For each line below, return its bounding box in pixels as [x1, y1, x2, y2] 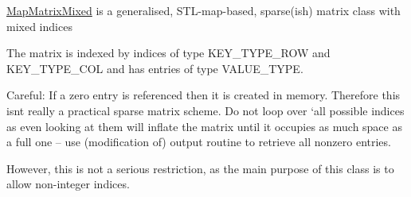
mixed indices [6, 17, 72, 34]
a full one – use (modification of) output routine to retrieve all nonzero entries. [6, 133, 391, 150]
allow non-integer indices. [6, 176, 130, 192]
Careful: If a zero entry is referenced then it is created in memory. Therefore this [6, 87, 401, 103]
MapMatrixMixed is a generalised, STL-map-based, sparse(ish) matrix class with [6, 2, 401, 18]
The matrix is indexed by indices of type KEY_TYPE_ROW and [6, 44, 331, 61]
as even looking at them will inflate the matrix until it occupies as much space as [6, 118, 402, 134]
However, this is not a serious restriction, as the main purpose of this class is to [6, 160, 394, 176]
